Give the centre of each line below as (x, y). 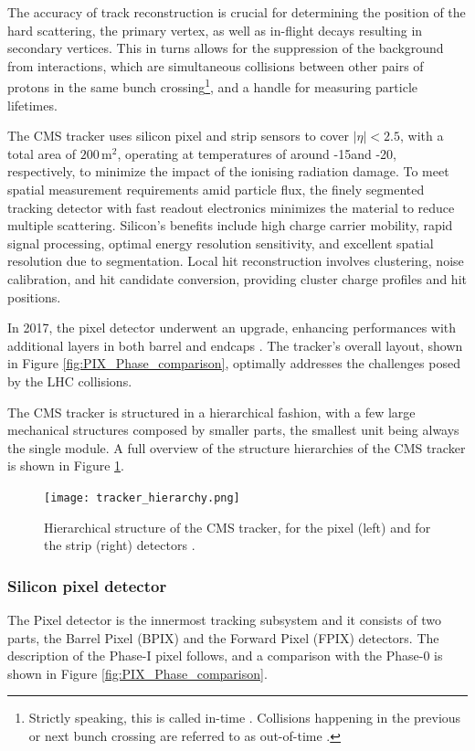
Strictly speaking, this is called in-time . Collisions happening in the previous (245, 718)
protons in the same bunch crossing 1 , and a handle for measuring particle (213, 86)
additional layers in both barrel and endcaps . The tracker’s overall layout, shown (235, 345)
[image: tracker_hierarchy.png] (142, 497)
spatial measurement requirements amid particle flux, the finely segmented (216, 189)
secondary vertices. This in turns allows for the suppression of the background (226, 48)
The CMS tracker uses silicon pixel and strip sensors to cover (179, 136)
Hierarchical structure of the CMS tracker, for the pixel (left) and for (237, 527)
